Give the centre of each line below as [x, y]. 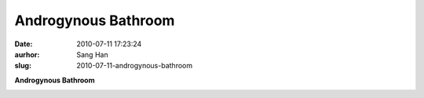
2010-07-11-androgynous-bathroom [134, 66]
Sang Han [93, 54]
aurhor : [27, 54]
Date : [24, 44]
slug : [23, 66]
